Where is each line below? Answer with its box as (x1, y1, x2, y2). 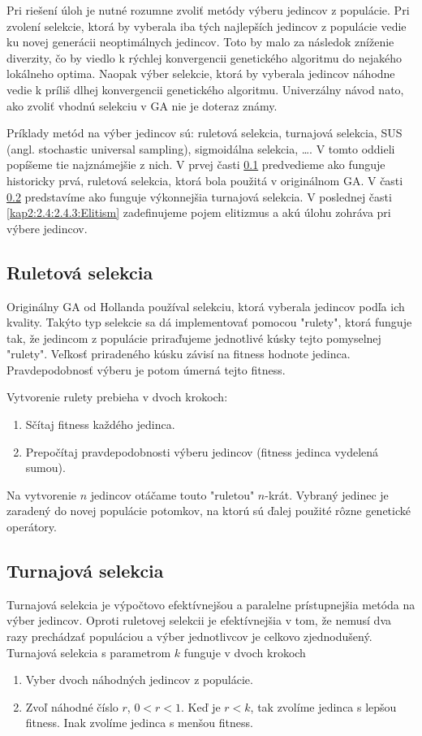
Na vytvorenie (6, 486, 76, 503)
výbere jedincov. (6, 219, 88, 236)
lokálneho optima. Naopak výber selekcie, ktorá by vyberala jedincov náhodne (6, 65, 395, 82)
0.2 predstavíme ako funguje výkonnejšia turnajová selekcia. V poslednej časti (6, 188, 392, 205)
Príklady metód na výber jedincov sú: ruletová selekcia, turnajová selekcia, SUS (6, 124, 403, 141)
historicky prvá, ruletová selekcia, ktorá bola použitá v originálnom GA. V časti (6, 171, 403, 188)
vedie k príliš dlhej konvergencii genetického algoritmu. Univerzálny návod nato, (6, 80, 404, 97)
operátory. (6, 518, 57, 535)
